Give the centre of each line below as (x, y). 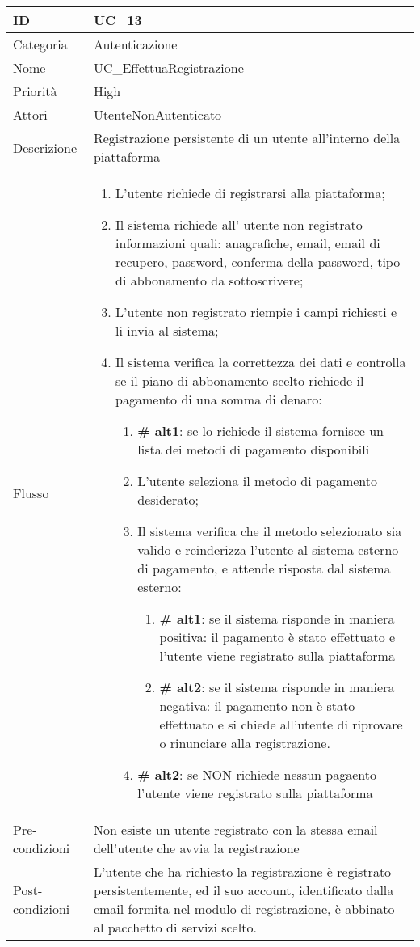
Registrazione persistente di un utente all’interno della (247, 138)
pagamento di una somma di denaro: (219, 399)
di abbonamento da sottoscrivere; (210, 280)
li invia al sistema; (167, 330)
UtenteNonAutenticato (157, 114)
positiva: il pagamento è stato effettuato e (277, 637)
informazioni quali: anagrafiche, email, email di (248, 243)
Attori (30, 114)
